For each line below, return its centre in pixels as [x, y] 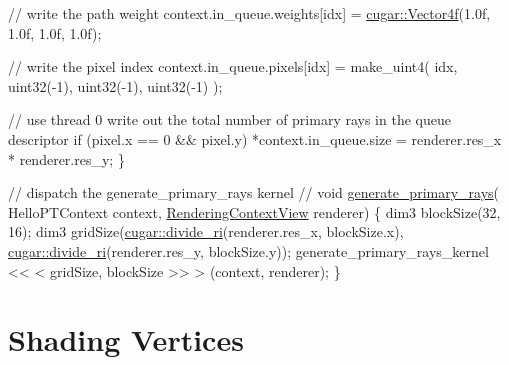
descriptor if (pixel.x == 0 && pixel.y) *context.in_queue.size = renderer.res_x [255, 138]
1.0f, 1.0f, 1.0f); [55, 32]
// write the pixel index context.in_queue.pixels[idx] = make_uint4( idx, [233, 66]
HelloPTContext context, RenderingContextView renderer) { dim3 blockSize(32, [254, 211]
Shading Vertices [126, 339]
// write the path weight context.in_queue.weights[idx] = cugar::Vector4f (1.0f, [249, 13]
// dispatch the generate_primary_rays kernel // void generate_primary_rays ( [254, 192]
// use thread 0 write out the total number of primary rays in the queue [229, 119]
